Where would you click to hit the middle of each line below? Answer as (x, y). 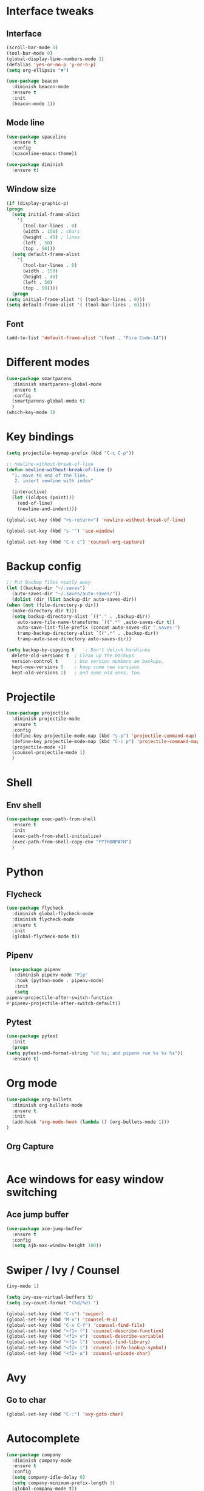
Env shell (24, 805)
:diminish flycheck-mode (43, 919)
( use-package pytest (32, 1036)
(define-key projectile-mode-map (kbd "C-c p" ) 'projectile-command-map (106, 741)
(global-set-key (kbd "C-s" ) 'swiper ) (55, 1314)
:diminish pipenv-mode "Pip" (51, 975)
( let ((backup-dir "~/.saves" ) (46, 588)
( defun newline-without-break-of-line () (59, 469)
